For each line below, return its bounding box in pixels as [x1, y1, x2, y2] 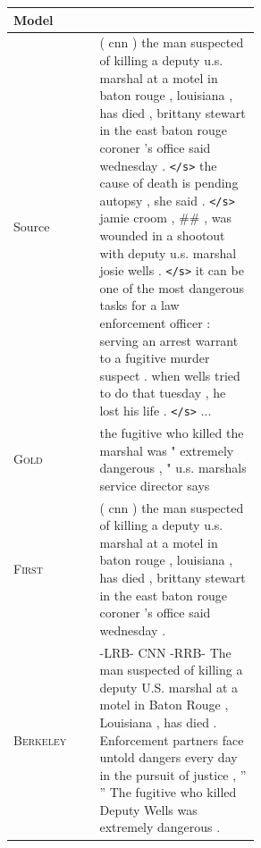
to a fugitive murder [99, 348, 210, 367]
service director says [99, 475, 210, 494]
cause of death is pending [99, 173, 239, 192]
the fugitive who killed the [99, 423, 244, 441]
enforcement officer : [99, 314, 211, 332]
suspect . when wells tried [99, 365, 240, 384]
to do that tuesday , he [99, 383, 226, 402]
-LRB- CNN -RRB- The [99, 642, 232, 661]
